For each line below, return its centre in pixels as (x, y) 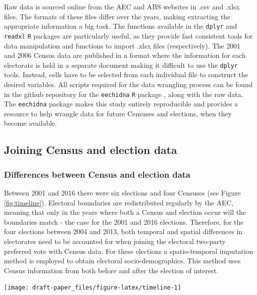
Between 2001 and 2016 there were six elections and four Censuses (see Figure (123, 193)
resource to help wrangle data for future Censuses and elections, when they (118, 113)
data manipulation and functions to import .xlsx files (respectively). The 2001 (122, 45)
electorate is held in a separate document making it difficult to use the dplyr (121, 65)
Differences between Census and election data (97, 174)
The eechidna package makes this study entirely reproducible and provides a (121, 104)
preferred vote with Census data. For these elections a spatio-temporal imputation (129, 251)
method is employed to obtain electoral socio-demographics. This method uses (123, 261)
